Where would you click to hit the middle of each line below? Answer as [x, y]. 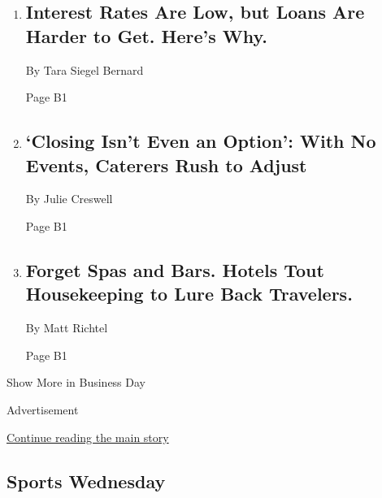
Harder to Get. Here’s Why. [146, 35]
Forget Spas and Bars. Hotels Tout [175, 269]
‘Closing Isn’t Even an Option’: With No [201, 141]
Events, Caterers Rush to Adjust [166, 165]
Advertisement [43, 409]
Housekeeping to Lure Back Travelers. [189, 294]
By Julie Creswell [69, 199]
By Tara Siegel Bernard [85, 69]
